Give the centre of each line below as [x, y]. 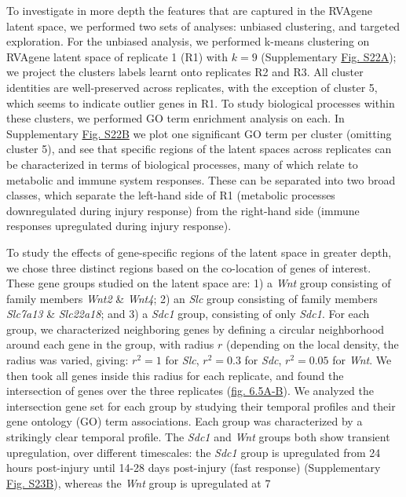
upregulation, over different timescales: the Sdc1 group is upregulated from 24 [194, 452]
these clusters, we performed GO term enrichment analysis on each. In [176, 118]
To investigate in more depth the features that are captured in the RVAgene [189, 10]
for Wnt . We [362, 360]
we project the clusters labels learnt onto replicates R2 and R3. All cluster [185, 72]
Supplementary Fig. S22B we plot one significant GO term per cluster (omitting [199, 133]
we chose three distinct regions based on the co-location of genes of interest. [189, 267]
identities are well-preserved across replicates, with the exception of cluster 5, [192, 87]
